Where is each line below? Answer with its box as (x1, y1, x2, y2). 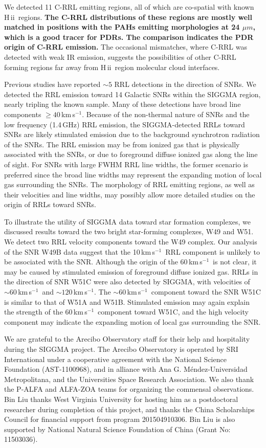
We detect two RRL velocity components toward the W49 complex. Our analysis (4, 236, 257, 247)
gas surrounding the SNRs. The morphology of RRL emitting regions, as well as (4, 179, 255, 190)
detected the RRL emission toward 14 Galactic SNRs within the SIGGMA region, (4, 88, 261, 99)
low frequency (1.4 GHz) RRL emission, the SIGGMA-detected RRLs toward (4, 119, 245, 129)
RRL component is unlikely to (165, 246, 260, 257)
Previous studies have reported (4, 79, 101, 89)
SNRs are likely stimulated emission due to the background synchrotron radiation (4, 129, 260, 140)
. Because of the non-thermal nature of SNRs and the (82, 108, 250, 119)
